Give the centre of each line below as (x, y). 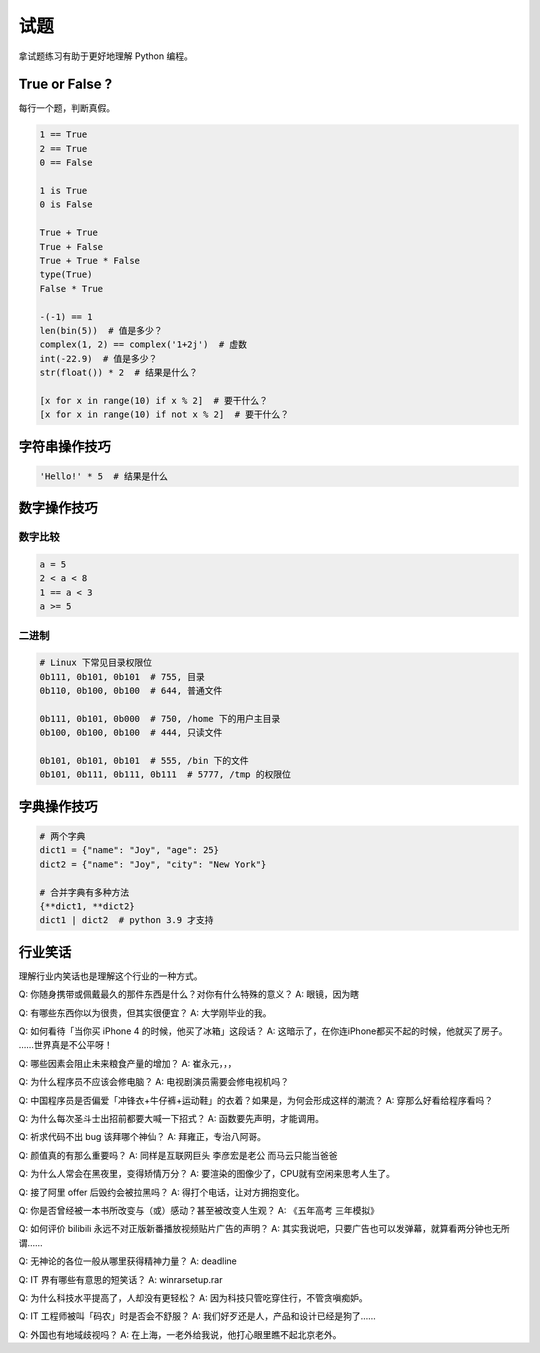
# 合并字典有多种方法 (84, 892)
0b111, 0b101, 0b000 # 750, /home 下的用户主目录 (160, 718)
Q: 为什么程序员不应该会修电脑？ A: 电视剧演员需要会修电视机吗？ (154, 1082)
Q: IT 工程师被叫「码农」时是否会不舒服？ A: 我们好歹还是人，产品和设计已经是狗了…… (197, 1316)
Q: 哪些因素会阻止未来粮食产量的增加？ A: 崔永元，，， (127, 1063)
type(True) (66, 274)
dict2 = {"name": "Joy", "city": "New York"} (153, 864)
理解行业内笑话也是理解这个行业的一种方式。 (110, 976)
